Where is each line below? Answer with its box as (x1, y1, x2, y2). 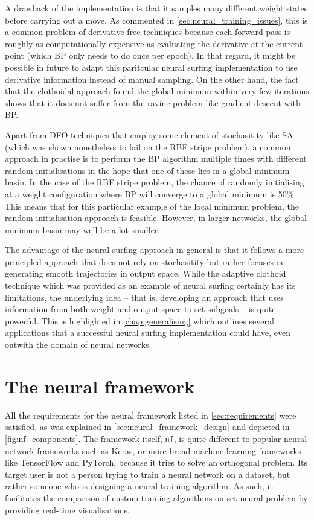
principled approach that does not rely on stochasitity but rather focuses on (5, 255, 286, 268)
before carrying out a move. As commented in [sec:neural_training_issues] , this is (5, 13, 308, 26)
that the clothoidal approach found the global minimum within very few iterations (5, 85, 309, 97)
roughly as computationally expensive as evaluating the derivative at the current (5, 37, 303, 50)
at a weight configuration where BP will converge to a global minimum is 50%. (5, 187, 296, 200)
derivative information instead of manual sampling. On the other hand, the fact (5, 72, 299, 85)
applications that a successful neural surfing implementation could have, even (5, 326, 290, 339)
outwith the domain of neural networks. (5, 338, 152, 351)
